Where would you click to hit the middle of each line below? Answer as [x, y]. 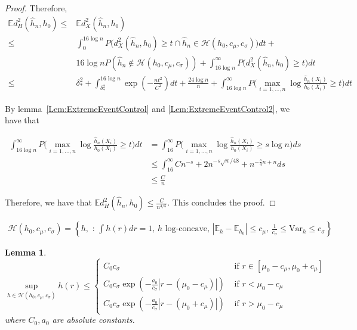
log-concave [186, 229]
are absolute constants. [93, 320]
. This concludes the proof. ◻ [222, 202]
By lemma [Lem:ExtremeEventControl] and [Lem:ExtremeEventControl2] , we [147, 108]
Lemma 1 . [26, 252]
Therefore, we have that [48, 202]
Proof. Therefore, [36, 8]
